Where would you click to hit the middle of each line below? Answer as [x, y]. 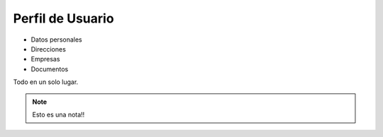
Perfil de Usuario [63, 18]
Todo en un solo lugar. [46, 82]
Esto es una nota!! [59, 114]
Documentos [50, 69]
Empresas [45, 59]
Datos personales [56, 40]
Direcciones [49, 49]
